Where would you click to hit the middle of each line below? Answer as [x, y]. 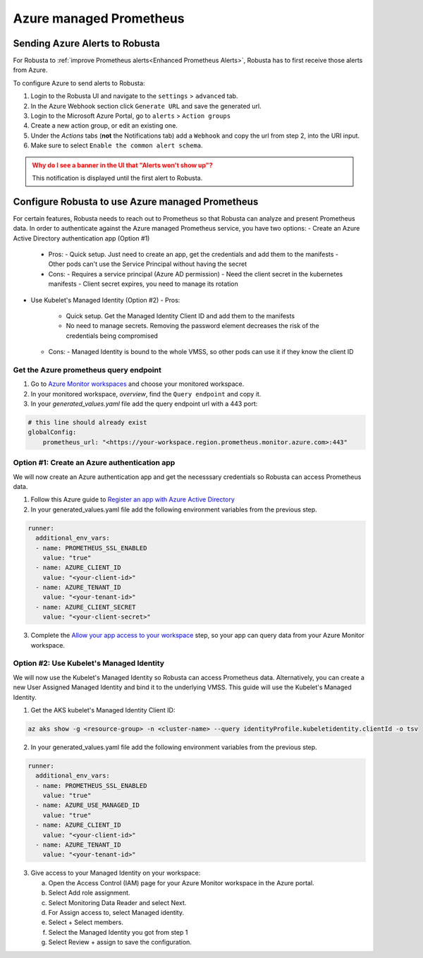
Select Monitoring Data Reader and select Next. [117, 902]
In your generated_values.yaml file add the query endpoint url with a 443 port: [144, 404]
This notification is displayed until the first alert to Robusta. [117, 178]
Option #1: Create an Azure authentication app [94, 463]
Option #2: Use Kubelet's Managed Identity [89, 663]
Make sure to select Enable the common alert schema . [117, 145]
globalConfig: [52, 432]
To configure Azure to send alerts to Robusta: [79, 83]
